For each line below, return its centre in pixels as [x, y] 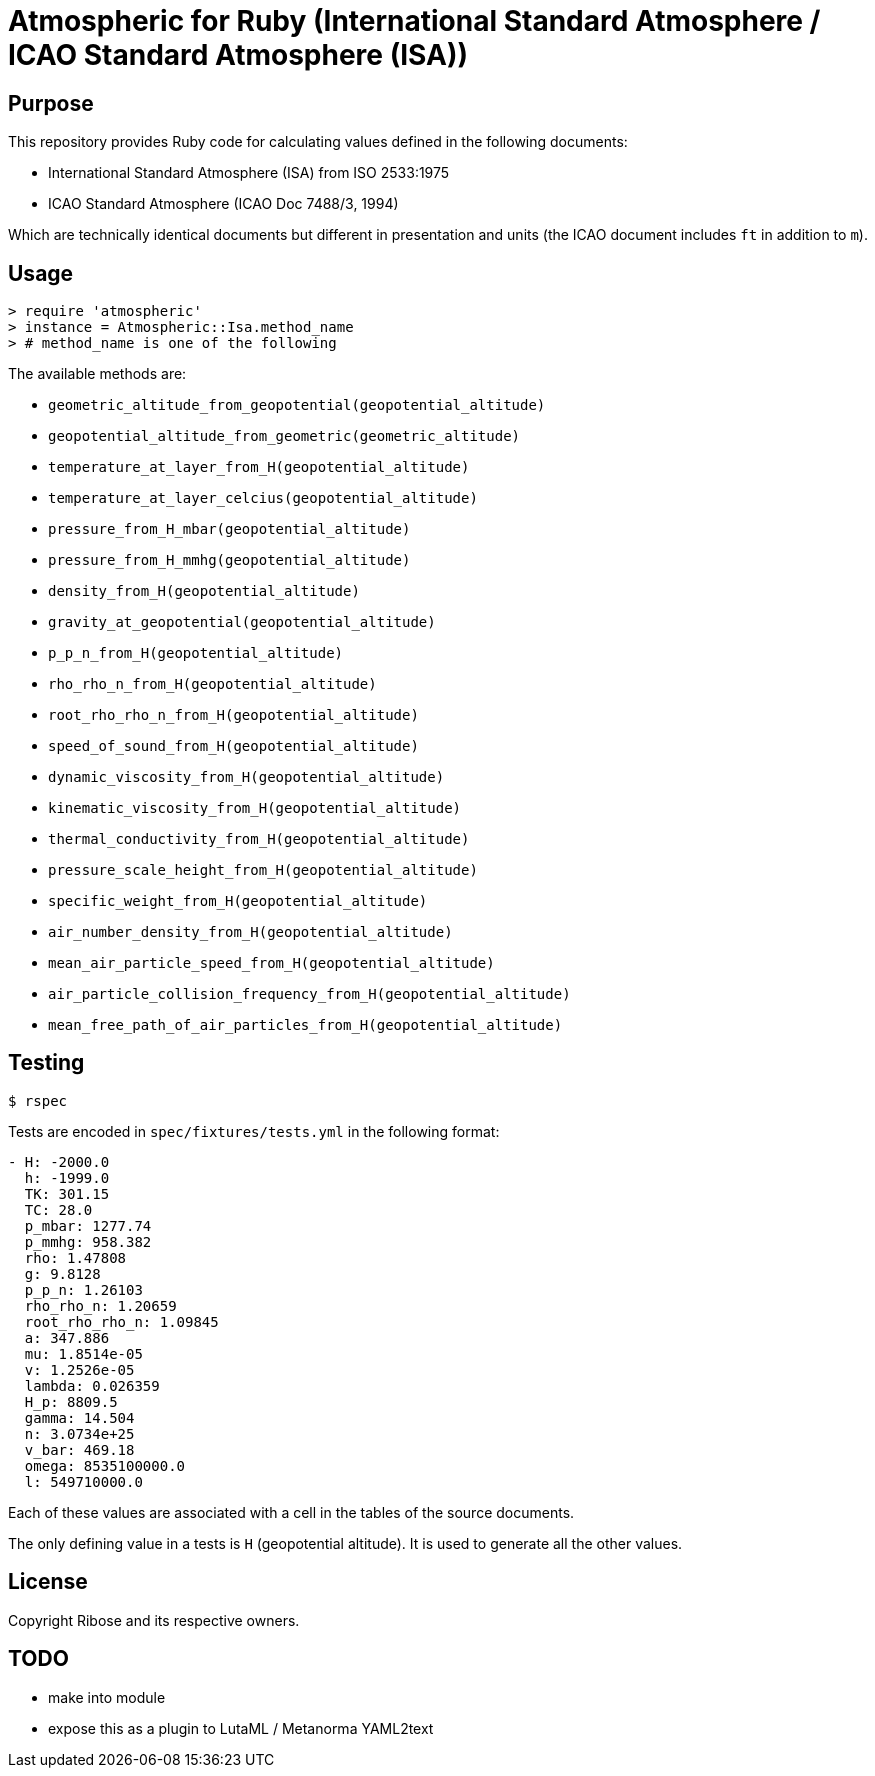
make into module [107, 1697]
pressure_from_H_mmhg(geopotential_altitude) [229, 560]
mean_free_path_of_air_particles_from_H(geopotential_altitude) [305, 1025]
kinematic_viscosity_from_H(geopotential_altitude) [255, 808]
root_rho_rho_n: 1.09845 [121, 1321]
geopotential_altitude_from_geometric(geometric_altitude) [284, 436]
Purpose [51, 103]
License [48, 1582]
